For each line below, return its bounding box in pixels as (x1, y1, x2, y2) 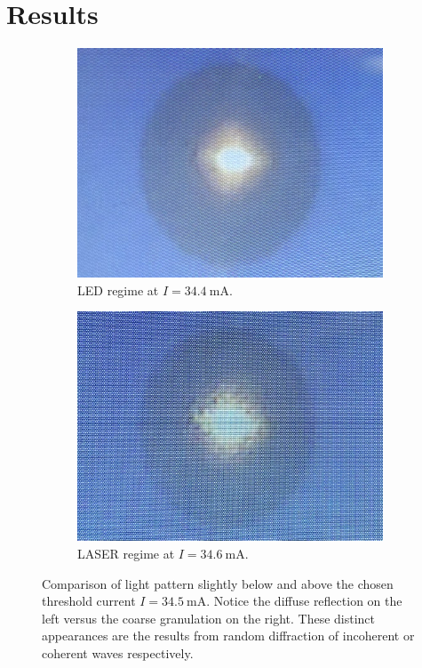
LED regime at (77, 280, 159, 299)
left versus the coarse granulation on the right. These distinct (42, 608, 376, 627)
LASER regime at (77, 543, 175, 562)
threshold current (42, 592, 136, 610)
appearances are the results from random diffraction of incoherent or (42, 626, 415, 645)
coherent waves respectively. (42, 643, 194, 662)
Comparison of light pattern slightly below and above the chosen (42, 574, 394, 592)
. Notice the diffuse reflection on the (206, 592, 402, 610)
